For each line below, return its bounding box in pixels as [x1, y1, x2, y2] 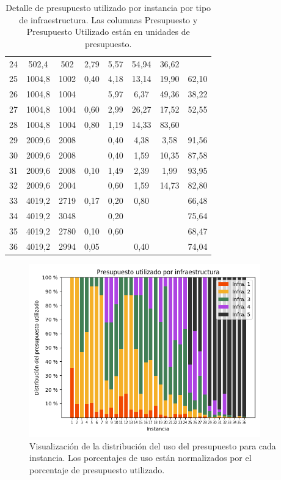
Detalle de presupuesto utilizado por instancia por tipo [5, 1, 211, 13]
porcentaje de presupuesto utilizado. [29, 463, 165, 476]
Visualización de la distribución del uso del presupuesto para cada [29, 439, 276, 452]
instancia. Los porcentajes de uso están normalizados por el [29, 451, 252, 464]
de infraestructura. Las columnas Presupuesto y [19, 13, 198, 26]
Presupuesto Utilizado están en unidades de [26, 25, 190, 38]
